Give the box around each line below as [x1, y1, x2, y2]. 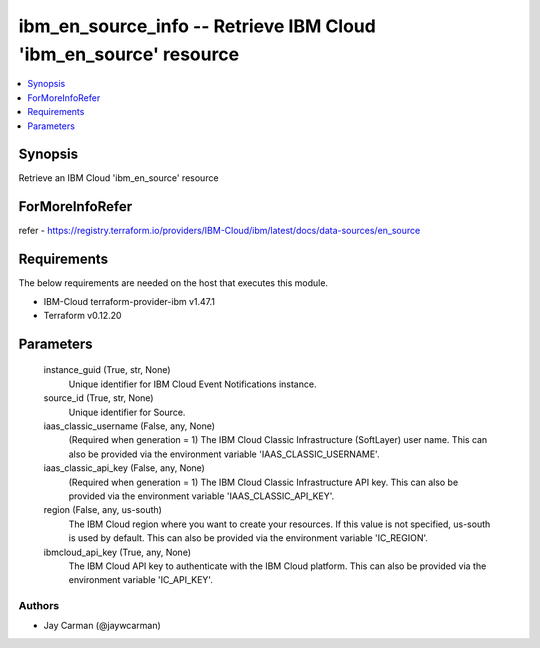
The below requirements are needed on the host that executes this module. [18, 277, 329, 289]
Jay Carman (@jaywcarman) [43, 620, 162, 632]
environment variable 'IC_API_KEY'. [68, 574, 214, 586]
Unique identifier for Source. [68, 406, 186, 418]
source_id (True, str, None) [43, 392, 154, 404]
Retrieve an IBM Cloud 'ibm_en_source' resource [18, 172, 219, 184]
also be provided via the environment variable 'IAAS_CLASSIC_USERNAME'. [68, 448, 380, 460]
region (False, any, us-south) [43, 504, 162, 516]
